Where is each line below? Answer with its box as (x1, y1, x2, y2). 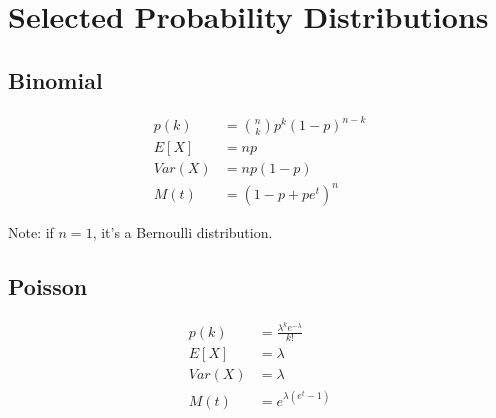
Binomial (8, 64, 103, 95)
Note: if (8, 221, 54, 242)
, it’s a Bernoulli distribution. (92, 221, 273, 242)
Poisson (8, 270, 88, 301)
